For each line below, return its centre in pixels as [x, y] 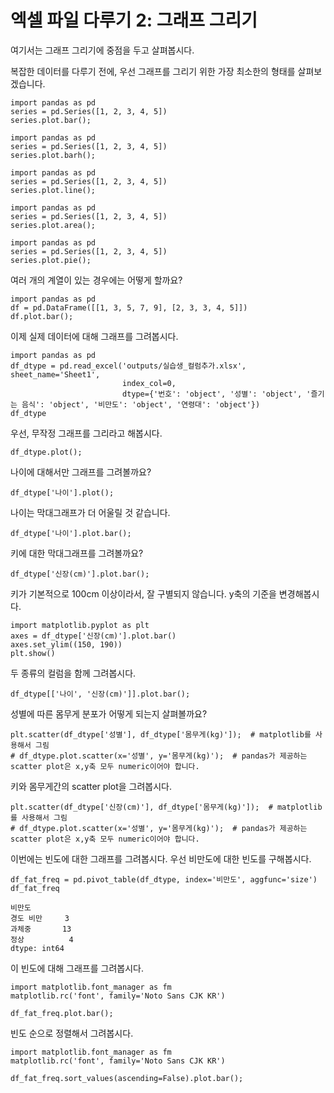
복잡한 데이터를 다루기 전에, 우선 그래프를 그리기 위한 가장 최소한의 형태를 [153, 71]
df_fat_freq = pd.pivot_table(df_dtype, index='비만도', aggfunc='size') [164, 879]
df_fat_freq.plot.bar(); [62, 1013]
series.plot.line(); [53, 190]
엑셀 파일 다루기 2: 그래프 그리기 [134, 20]
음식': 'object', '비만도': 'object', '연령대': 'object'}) [141, 404]
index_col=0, [149, 383]
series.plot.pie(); [51, 260]
